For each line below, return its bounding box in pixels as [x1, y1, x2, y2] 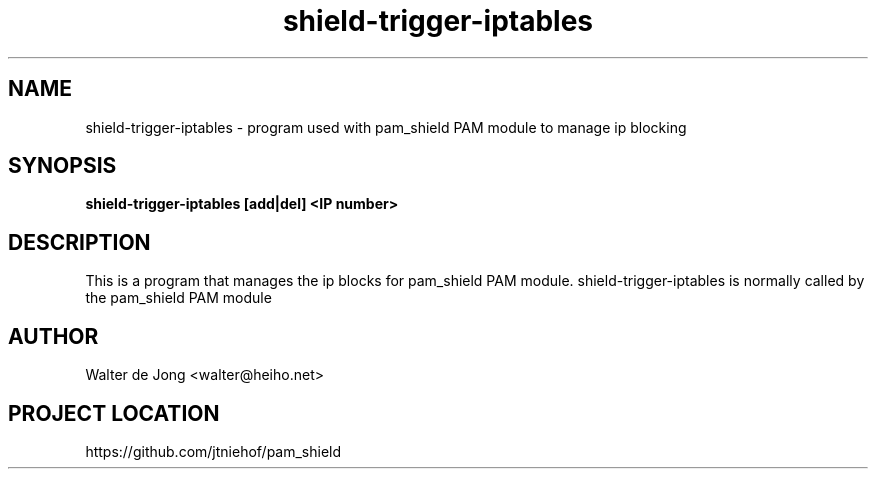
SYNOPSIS [8, 153, 117, 179]
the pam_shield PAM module [85, 289, 272, 307]
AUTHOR [8, 323, 99, 349]
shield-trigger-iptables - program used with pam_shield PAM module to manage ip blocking [85, 118, 687, 136]
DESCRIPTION [8, 229, 151, 255]
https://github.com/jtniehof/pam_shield [85, 442, 342, 460]
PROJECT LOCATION [8, 400, 220, 426]
